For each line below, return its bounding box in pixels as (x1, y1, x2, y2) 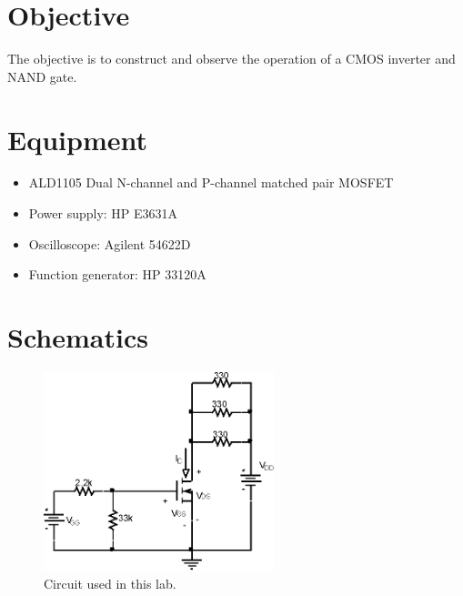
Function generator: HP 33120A (28, 265, 206, 284)
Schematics (7, 318, 148, 355)
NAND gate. (7, 66, 77, 86)
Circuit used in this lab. (44, 574, 176, 593)
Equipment (7, 120, 147, 157)
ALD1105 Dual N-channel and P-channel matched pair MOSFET (28, 173, 394, 192)
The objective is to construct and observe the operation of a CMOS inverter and (7, 49, 456, 68)
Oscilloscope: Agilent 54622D (28, 234, 191, 253)
